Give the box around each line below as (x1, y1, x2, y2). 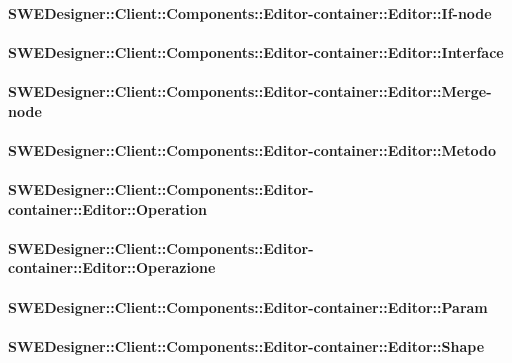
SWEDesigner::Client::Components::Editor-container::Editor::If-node (8, 2, 492, 23)
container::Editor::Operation (8, 198, 208, 219)
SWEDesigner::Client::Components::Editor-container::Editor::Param (8, 296, 488, 317)
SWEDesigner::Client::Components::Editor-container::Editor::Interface (8, 41, 504, 62)
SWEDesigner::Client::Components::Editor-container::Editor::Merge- (8, 80, 492, 101)
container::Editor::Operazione (8, 257, 216, 278)
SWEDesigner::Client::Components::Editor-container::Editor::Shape (8, 335, 485, 356)
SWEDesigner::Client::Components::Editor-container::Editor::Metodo (8, 139, 496, 160)
